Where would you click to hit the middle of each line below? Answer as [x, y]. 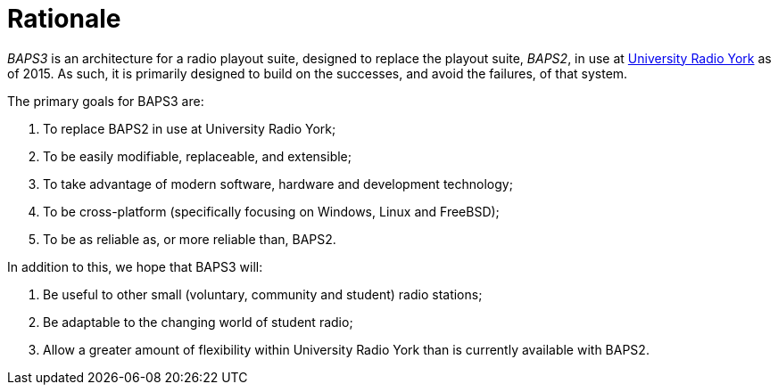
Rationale [64, 19]
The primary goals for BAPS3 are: [106, 101]
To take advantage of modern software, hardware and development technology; [278, 184]
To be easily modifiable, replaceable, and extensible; [197, 156]
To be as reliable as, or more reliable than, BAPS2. [190, 239]
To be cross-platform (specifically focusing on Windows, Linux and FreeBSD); [271, 211]
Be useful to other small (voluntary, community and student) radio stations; [263, 294]
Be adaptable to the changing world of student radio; [198, 322]
